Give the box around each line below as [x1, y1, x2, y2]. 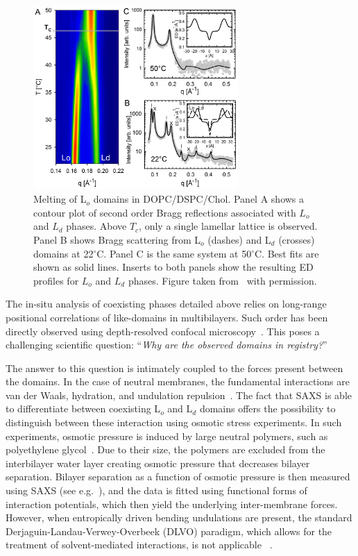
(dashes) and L [207, 232, 271, 246]
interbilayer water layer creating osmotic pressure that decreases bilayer [6, 455, 310, 470]
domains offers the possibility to [199, 401, 336, 416]
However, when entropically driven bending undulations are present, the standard [6, 510, 352, 525]
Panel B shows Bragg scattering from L [33, 232, 201, 246]
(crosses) [278, 232, 315, 246]
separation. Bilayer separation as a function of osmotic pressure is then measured [6, 469, 350, 484]
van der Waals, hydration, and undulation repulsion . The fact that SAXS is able [6, 387, 352, 402]
